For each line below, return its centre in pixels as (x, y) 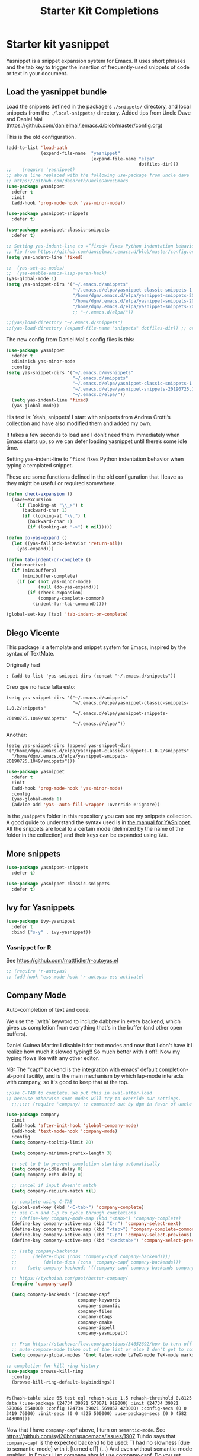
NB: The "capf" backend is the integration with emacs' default (82, 1069)
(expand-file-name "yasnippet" (80, 153)
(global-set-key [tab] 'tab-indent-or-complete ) (67, 615)
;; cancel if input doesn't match (54, 1186)
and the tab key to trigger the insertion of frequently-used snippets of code (98, 67)
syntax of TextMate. (31, 654)
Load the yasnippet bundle (57, 92)
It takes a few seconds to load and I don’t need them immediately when (93, 435)
